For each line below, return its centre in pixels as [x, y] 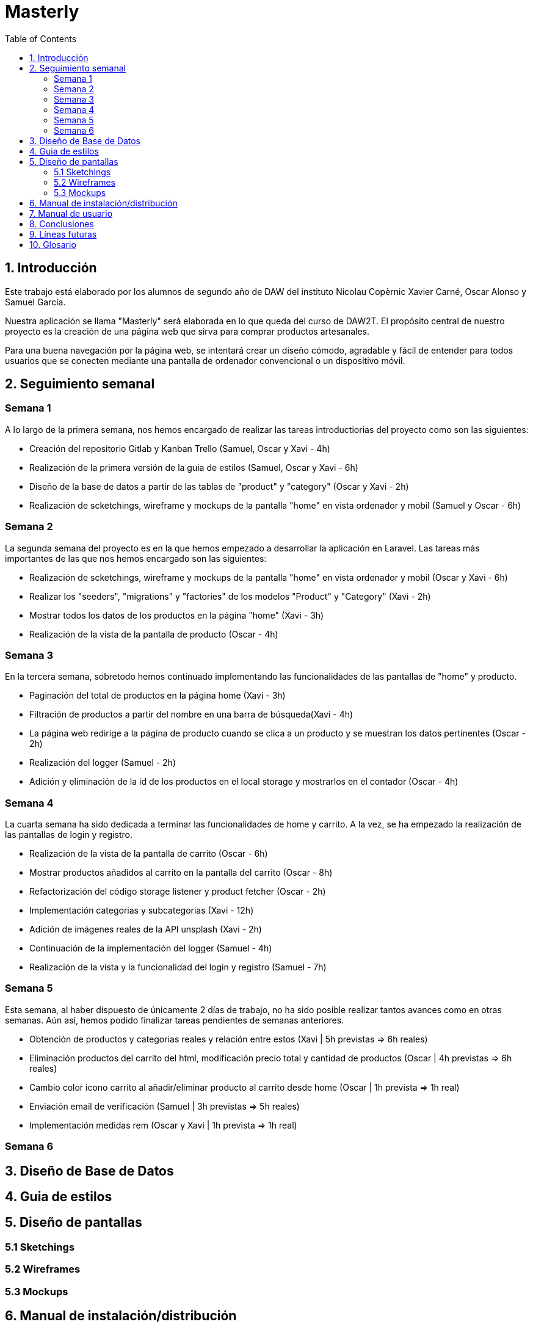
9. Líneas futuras [63, 234]
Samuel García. [35, 302]
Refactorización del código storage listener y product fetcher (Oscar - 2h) [178, 892]
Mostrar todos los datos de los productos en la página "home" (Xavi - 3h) [177, 615]
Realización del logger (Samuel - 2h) [103, 763]
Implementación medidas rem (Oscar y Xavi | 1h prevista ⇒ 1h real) [163, 1125]
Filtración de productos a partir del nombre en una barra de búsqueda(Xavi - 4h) [191, 714]
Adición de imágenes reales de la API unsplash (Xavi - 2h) [146, 929]
